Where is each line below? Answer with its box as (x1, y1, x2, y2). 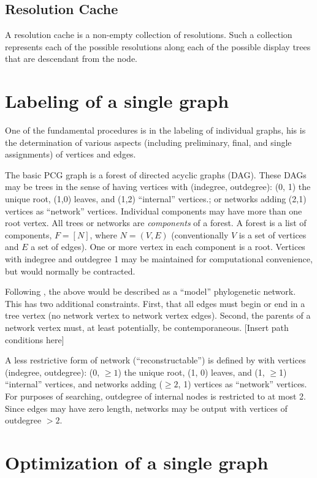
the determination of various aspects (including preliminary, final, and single (5, 135, 292, 148)
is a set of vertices (239, 228, 307, 241)
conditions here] (5, 333, 64, 346)
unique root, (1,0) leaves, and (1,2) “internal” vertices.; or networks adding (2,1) (5, 192, 307, 205)
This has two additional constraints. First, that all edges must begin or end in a (5, 297, 305, 309)
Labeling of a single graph (5, 88, 229, 113)
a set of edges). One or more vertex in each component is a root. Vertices (31, 240, 305, 253)
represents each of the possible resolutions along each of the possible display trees (5, 40, 311, 53)
